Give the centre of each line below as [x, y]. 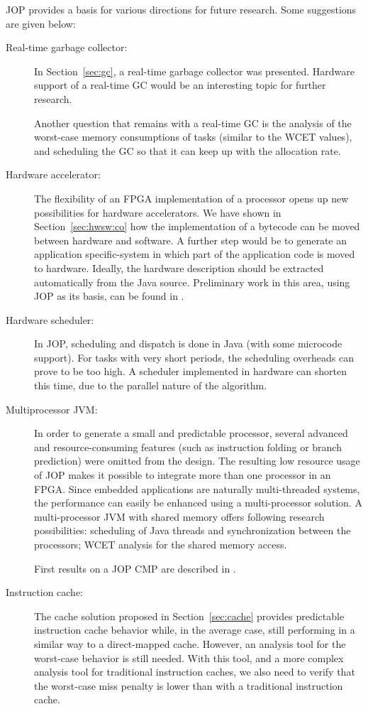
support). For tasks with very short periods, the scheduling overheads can [194, 357]
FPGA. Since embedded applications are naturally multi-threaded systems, [197, 488]
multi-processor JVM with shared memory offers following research [179, 516]
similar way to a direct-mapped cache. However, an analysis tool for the [190, 643]
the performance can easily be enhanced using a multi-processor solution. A [198, 503]
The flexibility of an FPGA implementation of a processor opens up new [191, 198]
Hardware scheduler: [50, 319]
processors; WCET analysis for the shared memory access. [161, 544]
